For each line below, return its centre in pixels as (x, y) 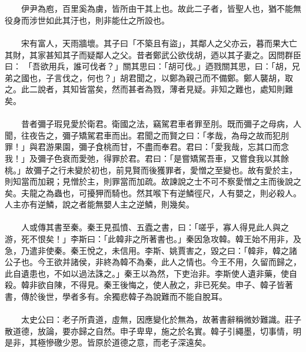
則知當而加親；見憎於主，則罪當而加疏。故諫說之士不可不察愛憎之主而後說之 (153, 181)
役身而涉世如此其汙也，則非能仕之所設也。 (87, 20)
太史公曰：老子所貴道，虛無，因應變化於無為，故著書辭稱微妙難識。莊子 (161, 319)
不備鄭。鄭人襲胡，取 (252, 77)
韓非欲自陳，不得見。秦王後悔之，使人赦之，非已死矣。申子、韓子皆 (153, 285)
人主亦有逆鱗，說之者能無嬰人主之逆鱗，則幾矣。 (99, 204)
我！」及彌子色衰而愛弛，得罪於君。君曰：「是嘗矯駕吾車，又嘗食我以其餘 (147, 158)
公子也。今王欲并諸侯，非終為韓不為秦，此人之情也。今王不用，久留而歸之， (153, 262)
